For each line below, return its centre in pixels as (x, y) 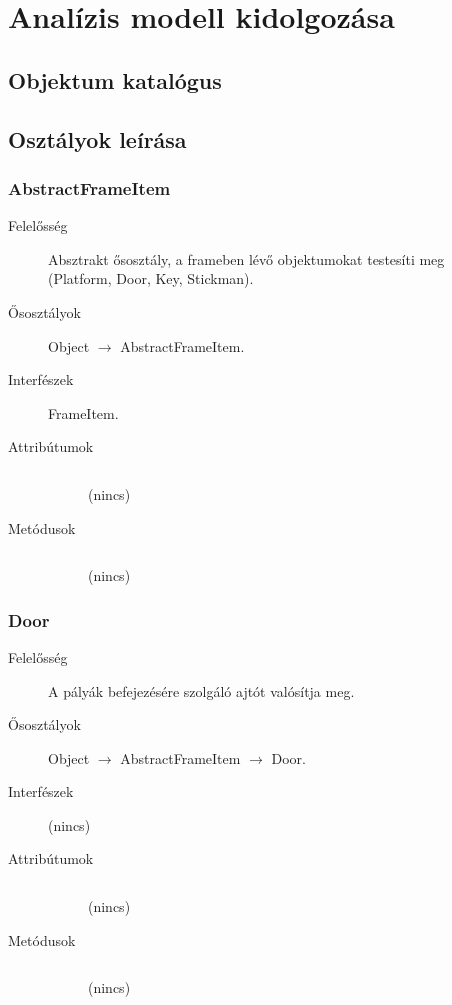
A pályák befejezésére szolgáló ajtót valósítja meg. (201, 690)
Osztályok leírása (97, 138)
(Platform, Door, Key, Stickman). (151, 278)
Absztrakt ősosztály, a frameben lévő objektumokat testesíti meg (246, 258)
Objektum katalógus (115, 79)
